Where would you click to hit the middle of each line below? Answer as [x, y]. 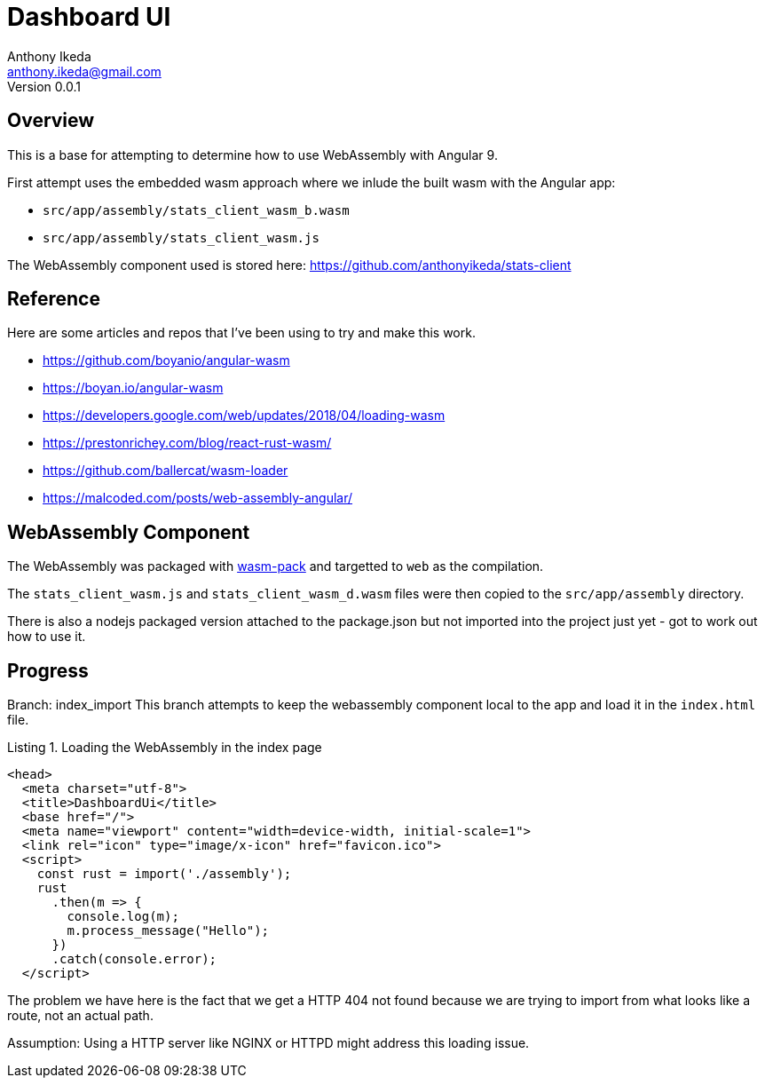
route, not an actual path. [80, 1016]
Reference [54, 299]
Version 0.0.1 [44, 86]
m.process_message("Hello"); [168, 931]
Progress [48, 670]
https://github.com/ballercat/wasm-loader [166, 471]
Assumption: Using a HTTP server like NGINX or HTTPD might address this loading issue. [268, 1043]
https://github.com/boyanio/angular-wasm [166, 360]
